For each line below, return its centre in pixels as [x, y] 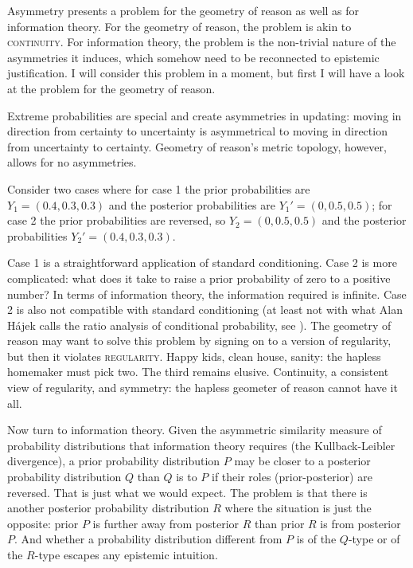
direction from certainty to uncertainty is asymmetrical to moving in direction [197, 131]
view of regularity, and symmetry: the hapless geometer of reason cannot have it [203, 388]
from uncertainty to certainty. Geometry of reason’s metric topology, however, [197, 146]
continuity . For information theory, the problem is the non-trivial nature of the [202, 42]
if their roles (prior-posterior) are [292, 477]
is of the [316, 539]
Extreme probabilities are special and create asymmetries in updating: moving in [205, 115]
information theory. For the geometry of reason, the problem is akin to [179, 26]
